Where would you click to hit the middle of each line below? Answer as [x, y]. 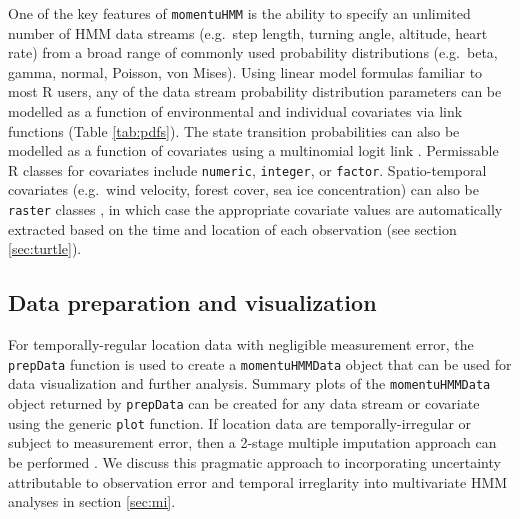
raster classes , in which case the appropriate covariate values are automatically [255, 209]
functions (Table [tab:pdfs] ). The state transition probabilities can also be [234, 130]
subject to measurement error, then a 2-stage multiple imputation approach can [252, 442]
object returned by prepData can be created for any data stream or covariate [244, 403]
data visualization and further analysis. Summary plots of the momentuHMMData [249, 383]
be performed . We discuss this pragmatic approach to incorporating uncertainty [254, 461]
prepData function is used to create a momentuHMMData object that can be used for [260, 363]
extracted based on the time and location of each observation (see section [232, 228]
